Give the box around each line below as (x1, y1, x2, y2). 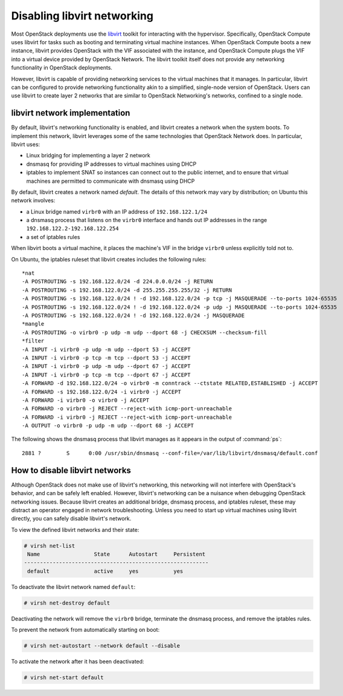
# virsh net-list (24, 542, 75, 549)
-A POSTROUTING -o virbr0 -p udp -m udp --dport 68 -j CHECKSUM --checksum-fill (22, 329, 268, 336)
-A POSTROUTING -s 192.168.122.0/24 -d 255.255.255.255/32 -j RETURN (22, 286, 232, 294)
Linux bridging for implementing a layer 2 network (26, 152, 151, 159)
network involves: (11, 197, 56, 204)
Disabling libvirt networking (11, 9, 154, 22)
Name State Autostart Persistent (27, 551, 206, 558)
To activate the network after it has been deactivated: (11, 658, 144, 665)
